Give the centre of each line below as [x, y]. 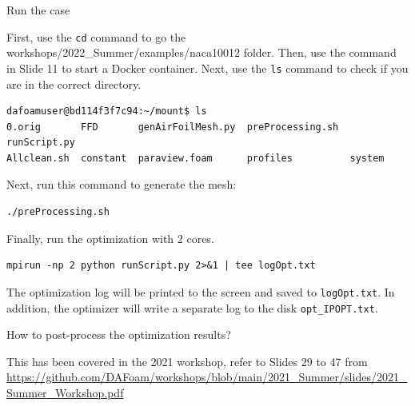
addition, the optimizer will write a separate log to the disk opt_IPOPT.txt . [192, 307]
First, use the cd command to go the [96, 36]
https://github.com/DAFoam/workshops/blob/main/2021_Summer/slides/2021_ [207, 377]
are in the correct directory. [74, 84]
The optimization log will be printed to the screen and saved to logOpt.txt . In [201, 291]
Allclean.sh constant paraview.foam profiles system [196, 158]
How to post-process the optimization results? [119, 334]
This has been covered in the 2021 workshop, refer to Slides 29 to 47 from [187, 361]
